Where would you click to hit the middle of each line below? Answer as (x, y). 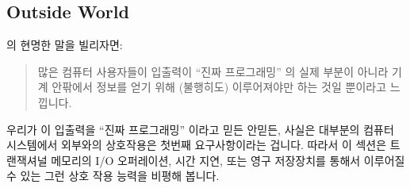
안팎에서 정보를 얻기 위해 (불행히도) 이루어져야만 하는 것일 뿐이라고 (219, 87)
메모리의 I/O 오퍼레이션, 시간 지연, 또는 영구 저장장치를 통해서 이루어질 (228, 160)
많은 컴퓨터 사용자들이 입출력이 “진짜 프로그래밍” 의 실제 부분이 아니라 (213, 71)
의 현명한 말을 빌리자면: (65, 45)
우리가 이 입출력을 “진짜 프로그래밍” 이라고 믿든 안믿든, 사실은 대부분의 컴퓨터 (200, 129)
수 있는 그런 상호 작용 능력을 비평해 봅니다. (113, 176)
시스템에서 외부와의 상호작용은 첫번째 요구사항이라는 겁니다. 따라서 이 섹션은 (197, 145)
